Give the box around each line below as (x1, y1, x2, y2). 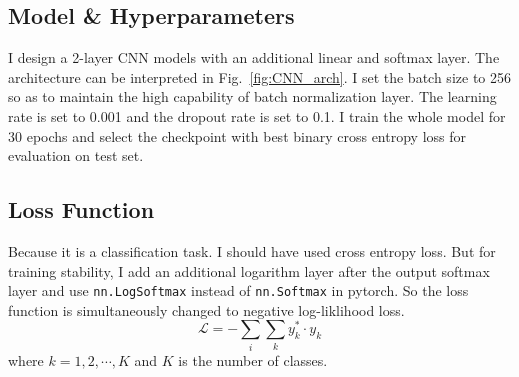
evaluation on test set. (8, 145, 144, 166)
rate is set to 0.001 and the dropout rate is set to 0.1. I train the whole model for (8, 105, 506, 126)
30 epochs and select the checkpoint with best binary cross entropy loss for (8, 125, 466, 146)
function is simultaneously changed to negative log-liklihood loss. (8, 299, 405, 320)
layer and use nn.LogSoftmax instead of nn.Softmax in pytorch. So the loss (8, 280, 469, 301)
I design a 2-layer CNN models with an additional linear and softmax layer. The (8, 47, 500, 68)
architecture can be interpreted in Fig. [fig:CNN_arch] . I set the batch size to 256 (8, 66, 511, 87)
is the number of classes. (178, 349, 328, 370)
